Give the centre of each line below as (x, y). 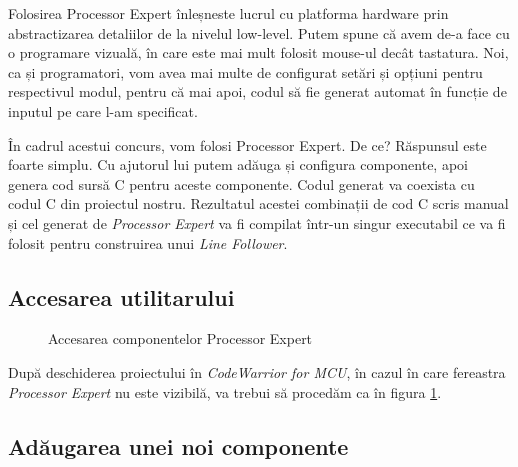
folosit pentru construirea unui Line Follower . (148, 242)
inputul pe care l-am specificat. (103, 110)
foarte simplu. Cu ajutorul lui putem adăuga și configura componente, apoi (238, 164)
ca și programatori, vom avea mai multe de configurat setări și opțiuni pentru (245, 71)
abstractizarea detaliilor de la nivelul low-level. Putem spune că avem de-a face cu (259, 32)
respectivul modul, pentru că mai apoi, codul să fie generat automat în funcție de (257, 91)
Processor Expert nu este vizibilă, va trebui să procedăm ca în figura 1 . (225, 391)
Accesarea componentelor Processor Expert (180, 338)
